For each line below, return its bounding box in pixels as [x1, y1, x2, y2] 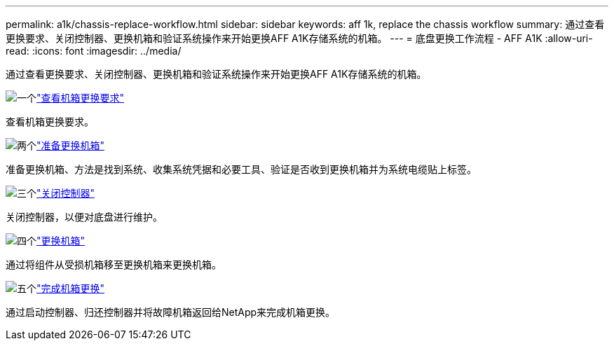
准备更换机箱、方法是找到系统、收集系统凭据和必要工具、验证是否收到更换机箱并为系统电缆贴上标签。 [6, 163, 477, 175]
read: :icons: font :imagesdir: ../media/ [6, 45, 182, 57]
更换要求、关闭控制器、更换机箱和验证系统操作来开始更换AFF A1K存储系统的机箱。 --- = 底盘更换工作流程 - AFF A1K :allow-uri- [6, 32, 593, 44]
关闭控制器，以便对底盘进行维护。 [6, 211, 163, 223]
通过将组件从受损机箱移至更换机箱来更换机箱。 [6, 258, 221, 270]
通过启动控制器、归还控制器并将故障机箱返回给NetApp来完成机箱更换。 [6, 306, 336, 318]
